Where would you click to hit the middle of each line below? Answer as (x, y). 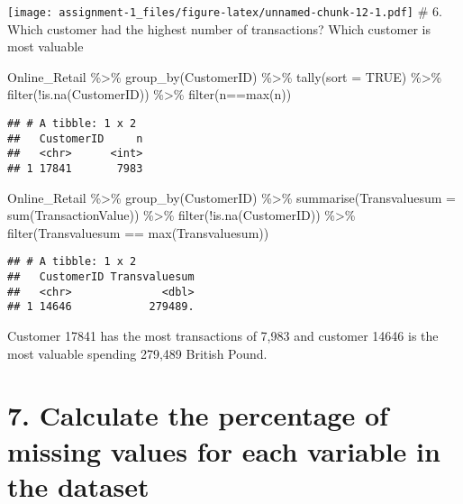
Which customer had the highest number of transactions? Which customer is (219, 28)
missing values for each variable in (224, 450)
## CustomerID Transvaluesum (101, 277)
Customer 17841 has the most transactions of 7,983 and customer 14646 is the (223, 336)
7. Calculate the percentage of (198, 415)
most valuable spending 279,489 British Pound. (137, 353)
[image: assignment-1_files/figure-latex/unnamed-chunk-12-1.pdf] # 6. (225, 11)
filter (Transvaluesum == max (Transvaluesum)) (138, 232)
